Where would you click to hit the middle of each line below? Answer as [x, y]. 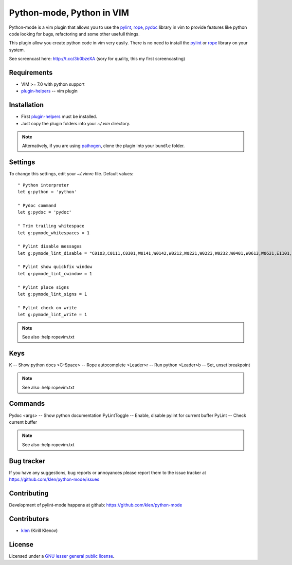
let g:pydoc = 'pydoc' [45, 212]
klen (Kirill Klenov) [39, 530]
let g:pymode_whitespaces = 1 [54, 233]
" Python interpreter [43, 185]
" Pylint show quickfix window [55, 267]
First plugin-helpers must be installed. [59, 116]
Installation [26, 105]
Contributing [29, 493]
